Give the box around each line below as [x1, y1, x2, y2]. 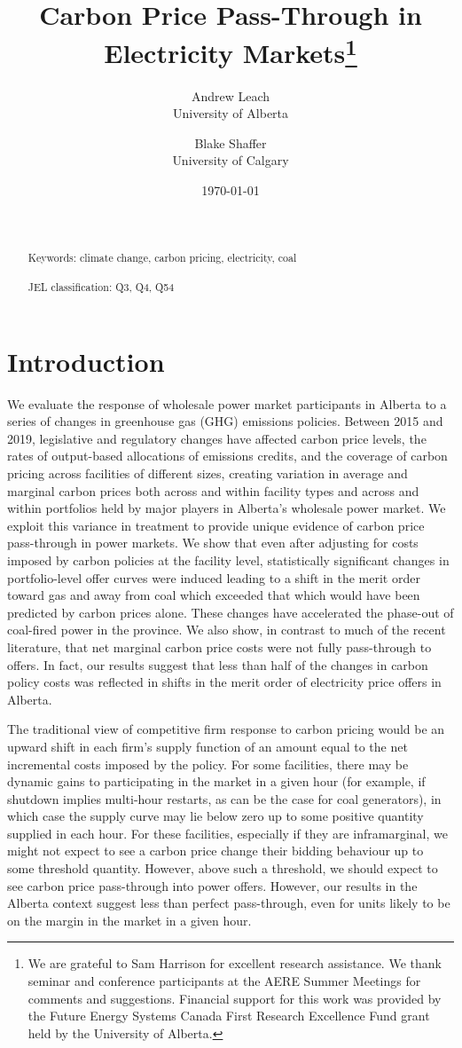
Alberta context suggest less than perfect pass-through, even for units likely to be [7, 894, 450, 912]
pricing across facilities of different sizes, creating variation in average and [7, 464, 408, 482]
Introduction [7, 343, 165, 379]
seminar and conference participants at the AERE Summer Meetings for [27, 972, 421, 990]
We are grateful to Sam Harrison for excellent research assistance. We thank [27, 954, 442, 973]
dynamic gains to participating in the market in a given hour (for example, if [7, 772, 426, 791]
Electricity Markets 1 [104, 31, 357, 71]
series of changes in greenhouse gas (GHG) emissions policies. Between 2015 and [7, 412, 443, 430]
